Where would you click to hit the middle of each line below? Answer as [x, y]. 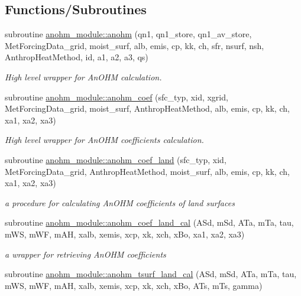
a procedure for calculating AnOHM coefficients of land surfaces [120, 202]
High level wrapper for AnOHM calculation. [83, 77]
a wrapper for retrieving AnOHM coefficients [85, 254]
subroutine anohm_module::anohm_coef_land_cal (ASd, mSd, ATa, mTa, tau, [149, 222]
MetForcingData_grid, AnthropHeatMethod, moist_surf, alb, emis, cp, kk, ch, [147, 171]
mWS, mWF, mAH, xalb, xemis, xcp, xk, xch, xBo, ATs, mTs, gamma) [134, 285]
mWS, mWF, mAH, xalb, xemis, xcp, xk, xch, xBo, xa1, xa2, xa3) [125, 234]
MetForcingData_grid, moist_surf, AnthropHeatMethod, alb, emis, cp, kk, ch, [147, 108]
